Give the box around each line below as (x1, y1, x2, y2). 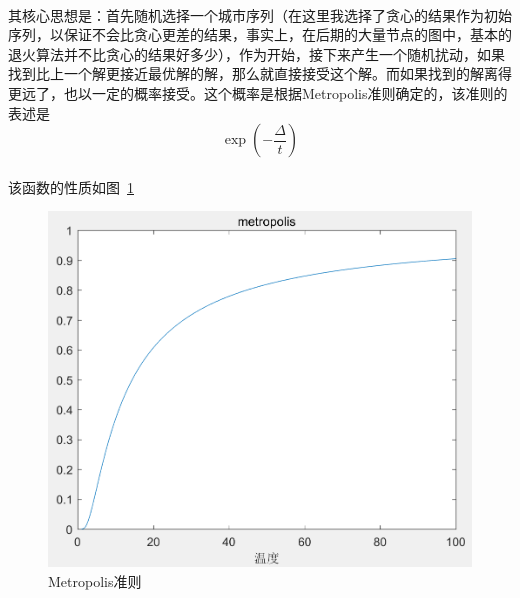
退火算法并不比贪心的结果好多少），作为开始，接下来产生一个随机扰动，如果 (8, 43, 505, 64)
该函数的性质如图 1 (8, 176, 134, 197)
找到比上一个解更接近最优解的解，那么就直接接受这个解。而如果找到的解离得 (8, 63, 512, 84)
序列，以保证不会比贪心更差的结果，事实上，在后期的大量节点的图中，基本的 (8, 24, 512, 45)
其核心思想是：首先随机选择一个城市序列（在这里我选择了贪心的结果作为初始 (8, 4, 512, 25)
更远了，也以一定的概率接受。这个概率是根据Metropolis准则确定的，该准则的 (8, 82, 508, 103)
